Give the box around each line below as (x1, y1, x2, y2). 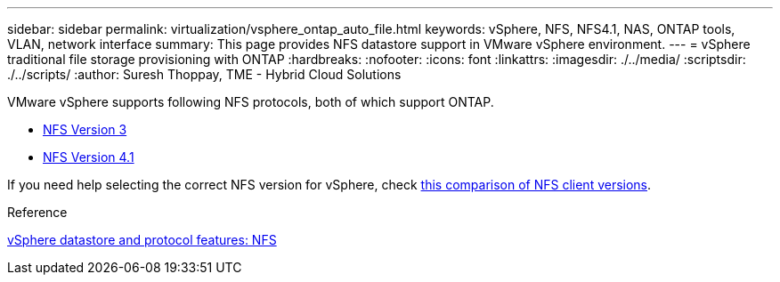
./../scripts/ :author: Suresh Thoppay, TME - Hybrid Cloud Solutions (7, 67, 402, 82)
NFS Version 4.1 (43, 149, 134, 165)
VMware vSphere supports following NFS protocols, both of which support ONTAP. (7, 94, 494, 109)
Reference (7, 205, 68, 220)
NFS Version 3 (43, 122, 127, 137)
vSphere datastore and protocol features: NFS (7, 232, 277, 247)
